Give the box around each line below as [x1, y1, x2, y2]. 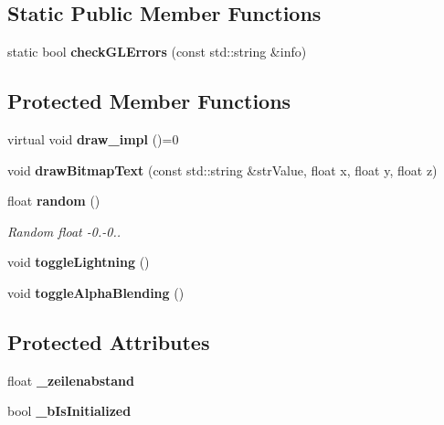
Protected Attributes [7, 327, 210, 356]
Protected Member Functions [7, 87, 291, 115]
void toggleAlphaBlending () [7, 282, 185, 302]
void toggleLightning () [7, 252, 150, 271]
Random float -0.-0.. [7, 221, 121, 240]
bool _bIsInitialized [7, 401, 132, 420]
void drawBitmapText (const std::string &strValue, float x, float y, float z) [7, 160, 438, 179]
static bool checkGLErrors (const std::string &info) [7, 42, 307, 61]
